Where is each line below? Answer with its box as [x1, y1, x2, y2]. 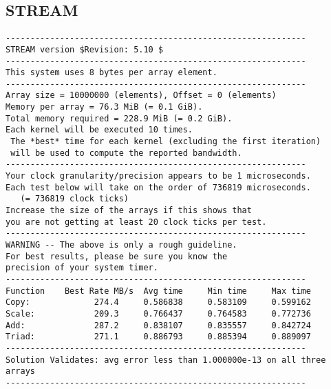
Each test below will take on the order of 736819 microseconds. [6, 182, 311, 192]
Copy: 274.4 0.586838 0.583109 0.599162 [6, 297, 311, 308]
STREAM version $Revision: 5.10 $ [6, 44, 164, 54]
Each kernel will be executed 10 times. [6, 125, 193, 135]
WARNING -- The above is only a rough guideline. [6, 240, 237, 250]
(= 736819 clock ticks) [20, 194, 129, 204]
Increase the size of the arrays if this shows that [6, 206, 252, 216]
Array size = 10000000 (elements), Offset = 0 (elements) [6, 90, 277, 101]
